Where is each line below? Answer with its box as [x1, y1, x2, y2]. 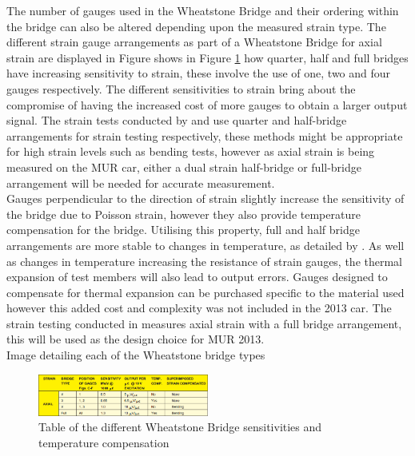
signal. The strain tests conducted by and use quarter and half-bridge [6, 112, 347, 129]
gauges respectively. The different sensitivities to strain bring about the [6, 80, 356, 97]
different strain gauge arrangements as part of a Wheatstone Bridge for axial [6, 34, 382, 50]
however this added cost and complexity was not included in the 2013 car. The [6, 299, 392, 316]
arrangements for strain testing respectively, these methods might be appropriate [6, 127, 403, 144]
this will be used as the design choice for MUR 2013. [6, 331, 265, 347]
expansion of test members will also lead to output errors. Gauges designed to [6, 268, 388, 285]
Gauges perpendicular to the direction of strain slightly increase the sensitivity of [6, 190, 405, 207]
